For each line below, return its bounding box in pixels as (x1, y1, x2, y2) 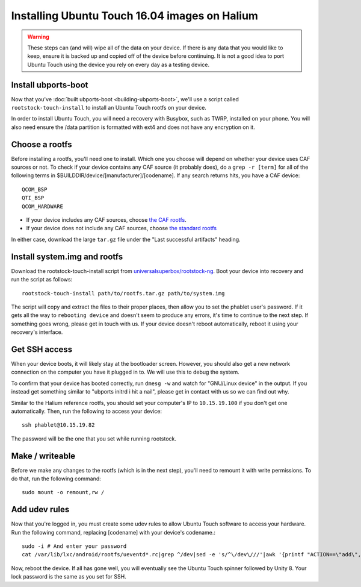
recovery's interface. (11, 328, 63, 336)
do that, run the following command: (11, 475, 102, 482)
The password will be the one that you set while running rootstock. (11, 435, 177, 442)
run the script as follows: (11, 276, 73, 283)
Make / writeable (11, 451, 76, 461)
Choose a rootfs (11, 139, 72, 149)
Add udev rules (11, 504, 70, 515)
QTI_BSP (22, 195, 45, 201)
